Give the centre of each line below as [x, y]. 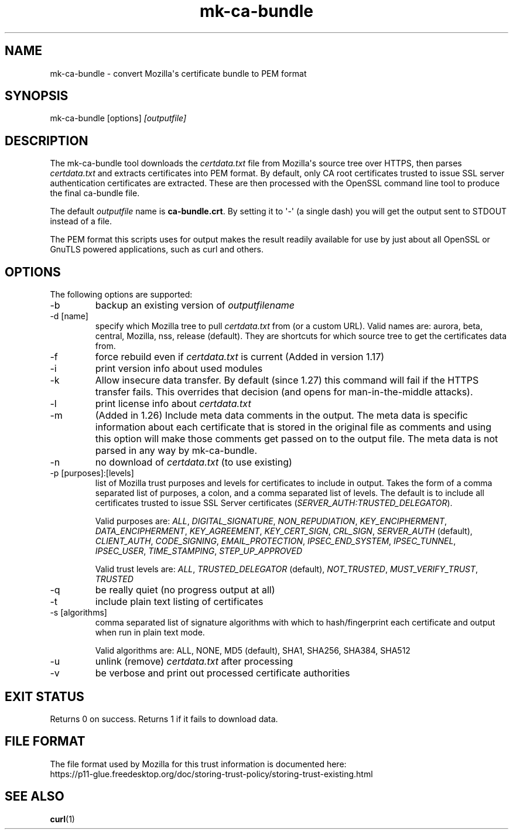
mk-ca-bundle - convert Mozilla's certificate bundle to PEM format [178, 73]
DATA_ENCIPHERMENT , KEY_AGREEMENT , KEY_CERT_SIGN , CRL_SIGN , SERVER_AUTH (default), [284, 531]
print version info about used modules [179, 369]
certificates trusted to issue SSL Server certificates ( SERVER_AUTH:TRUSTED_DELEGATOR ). [274, 503]
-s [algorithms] [78, 613]
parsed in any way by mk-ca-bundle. [176, 451]
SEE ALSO [35, 797]
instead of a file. [81, 221]
